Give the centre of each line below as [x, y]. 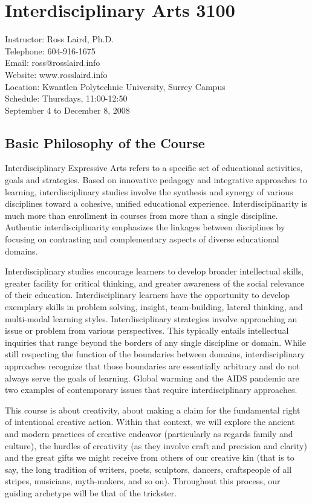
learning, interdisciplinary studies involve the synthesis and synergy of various [149, 191]
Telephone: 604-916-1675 [50, 50]
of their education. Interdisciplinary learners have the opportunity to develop [148, 295]
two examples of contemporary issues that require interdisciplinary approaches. [151, 390]
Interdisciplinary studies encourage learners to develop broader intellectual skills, [154, 271]
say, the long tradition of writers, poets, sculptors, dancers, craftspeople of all [148, 469]
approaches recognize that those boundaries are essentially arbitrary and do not [152, 365]
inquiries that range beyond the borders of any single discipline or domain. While [155, 342]
